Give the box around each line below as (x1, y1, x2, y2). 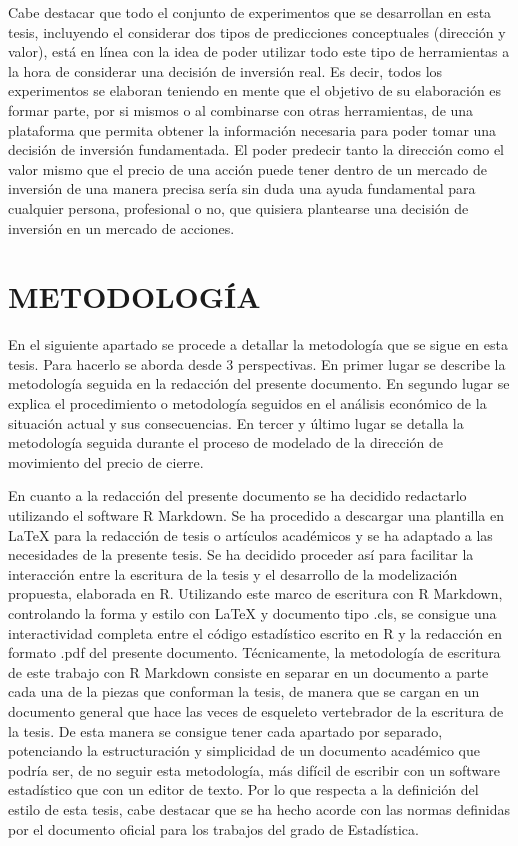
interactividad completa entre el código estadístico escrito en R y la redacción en (8, 622, 503, 643)
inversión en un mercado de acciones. (8, 217, 235, 238)
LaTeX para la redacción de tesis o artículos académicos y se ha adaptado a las (8, 524, 493, 545)
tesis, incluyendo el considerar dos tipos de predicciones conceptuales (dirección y (8, 21, 506, 42)
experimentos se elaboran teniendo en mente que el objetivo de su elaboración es (8, 80, 502, 101)
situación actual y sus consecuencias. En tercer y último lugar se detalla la (8, 412, 464, 433)
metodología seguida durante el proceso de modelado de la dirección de (8, 432, 444, 453)
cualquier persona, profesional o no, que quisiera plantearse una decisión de (8, 197, 469, 218)
